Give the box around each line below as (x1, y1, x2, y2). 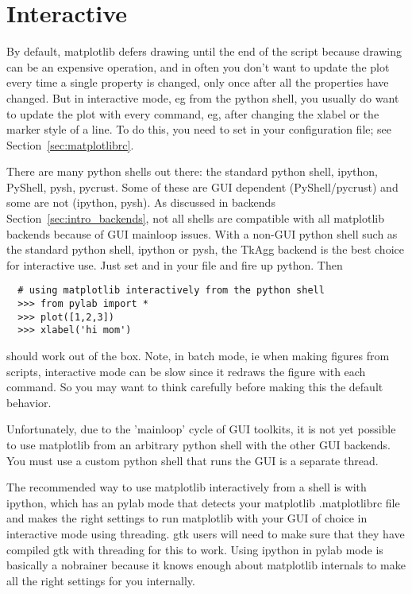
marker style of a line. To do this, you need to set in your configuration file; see (6, 121, 392, 138)
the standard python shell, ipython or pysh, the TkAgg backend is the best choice (6, 241, 404, 258)
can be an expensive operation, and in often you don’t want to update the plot (6, 58, 390, 75)
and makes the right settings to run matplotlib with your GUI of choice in (6, 510, 368, 526)
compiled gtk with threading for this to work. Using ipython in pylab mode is (6, 541, 383, 557)
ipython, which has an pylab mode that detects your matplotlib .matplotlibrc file (6, 494, 400, 511)
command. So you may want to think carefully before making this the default (6, 379, 383, 395)
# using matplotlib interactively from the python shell (17, 285, 325, 297)
